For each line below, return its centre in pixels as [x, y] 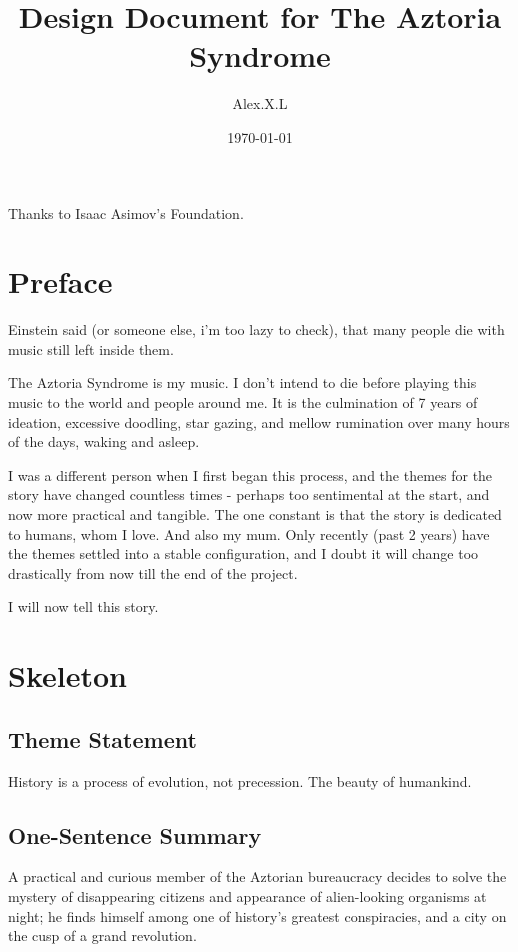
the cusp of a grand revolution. [102, 935]
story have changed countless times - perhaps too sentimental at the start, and [249, 494]
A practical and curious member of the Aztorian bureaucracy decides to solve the [257, 876]
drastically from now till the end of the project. [153, 572]
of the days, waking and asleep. [104, 441]
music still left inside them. [91, 348]
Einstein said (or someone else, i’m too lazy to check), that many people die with [256, 329]
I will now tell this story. [83, 606]
